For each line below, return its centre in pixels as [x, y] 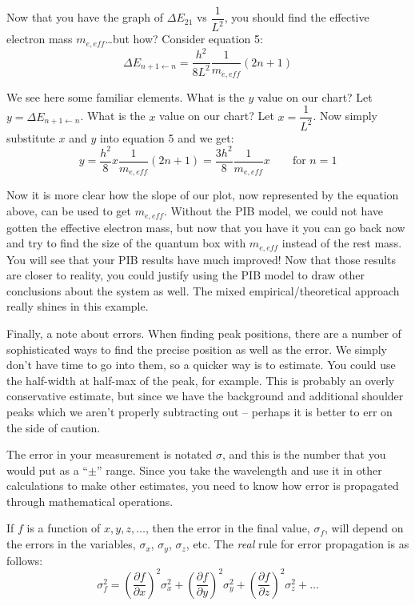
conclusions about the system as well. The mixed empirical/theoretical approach [203, 290]
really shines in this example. [78, 306]
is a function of [64, 528]
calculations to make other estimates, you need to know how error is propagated [203, 486]
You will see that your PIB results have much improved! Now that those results [202, 259]
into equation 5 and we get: [167, 137]
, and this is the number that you [304, 454]
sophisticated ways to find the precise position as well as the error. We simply [197, 349]
